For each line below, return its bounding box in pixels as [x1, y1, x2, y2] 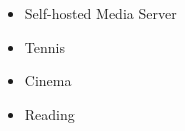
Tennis [24, 36, 65, 57]
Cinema [24, 70, 72, 91]
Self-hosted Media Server [24, 3, 177, 23]
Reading [24, 103, 75, 124]
